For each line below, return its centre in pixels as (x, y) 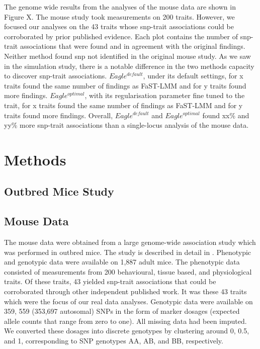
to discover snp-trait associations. (56, 76)
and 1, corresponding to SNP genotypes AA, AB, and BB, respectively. (114, 341)
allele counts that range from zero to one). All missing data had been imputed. (125, 321)
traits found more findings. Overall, (59, 115)
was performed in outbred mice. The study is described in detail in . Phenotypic (128, 252)
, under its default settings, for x (193, 76)
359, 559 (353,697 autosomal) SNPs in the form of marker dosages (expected (122, 311)
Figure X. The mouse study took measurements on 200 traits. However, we (119, 16)
